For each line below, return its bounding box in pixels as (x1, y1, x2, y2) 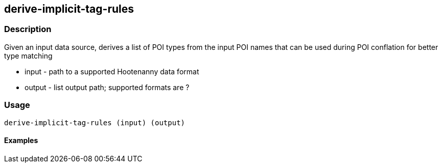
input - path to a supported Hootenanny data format (25, 67, 199, 76)
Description (4, 24, 52, 35)
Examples (4, 136, 38, 145)
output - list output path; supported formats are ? (25, 82, 190, 92)
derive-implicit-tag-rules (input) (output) (4, 118, 185, 127)
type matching (4, 51, 53, 60)
